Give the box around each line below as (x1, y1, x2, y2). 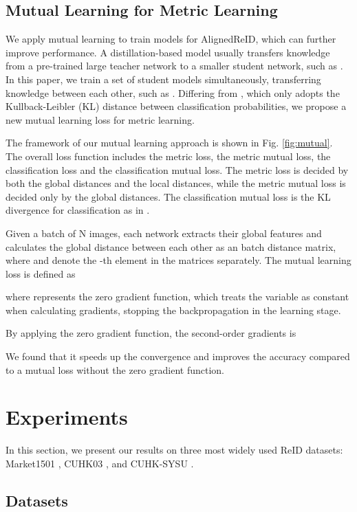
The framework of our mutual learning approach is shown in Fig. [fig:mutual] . (6, 135, 333, 150)
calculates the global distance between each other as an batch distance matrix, (6, 239, 336, 254)
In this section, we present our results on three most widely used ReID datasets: (6, 443, 343, 457)
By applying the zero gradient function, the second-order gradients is (6, 326, 296, 340)
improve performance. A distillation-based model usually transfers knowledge (6, 45, 330, 59)
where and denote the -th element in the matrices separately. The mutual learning (6, 253, 351, 267)
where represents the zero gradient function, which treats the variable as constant (6, 289, 349, 304)
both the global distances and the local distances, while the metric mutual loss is (6, 176, 346, 190)
